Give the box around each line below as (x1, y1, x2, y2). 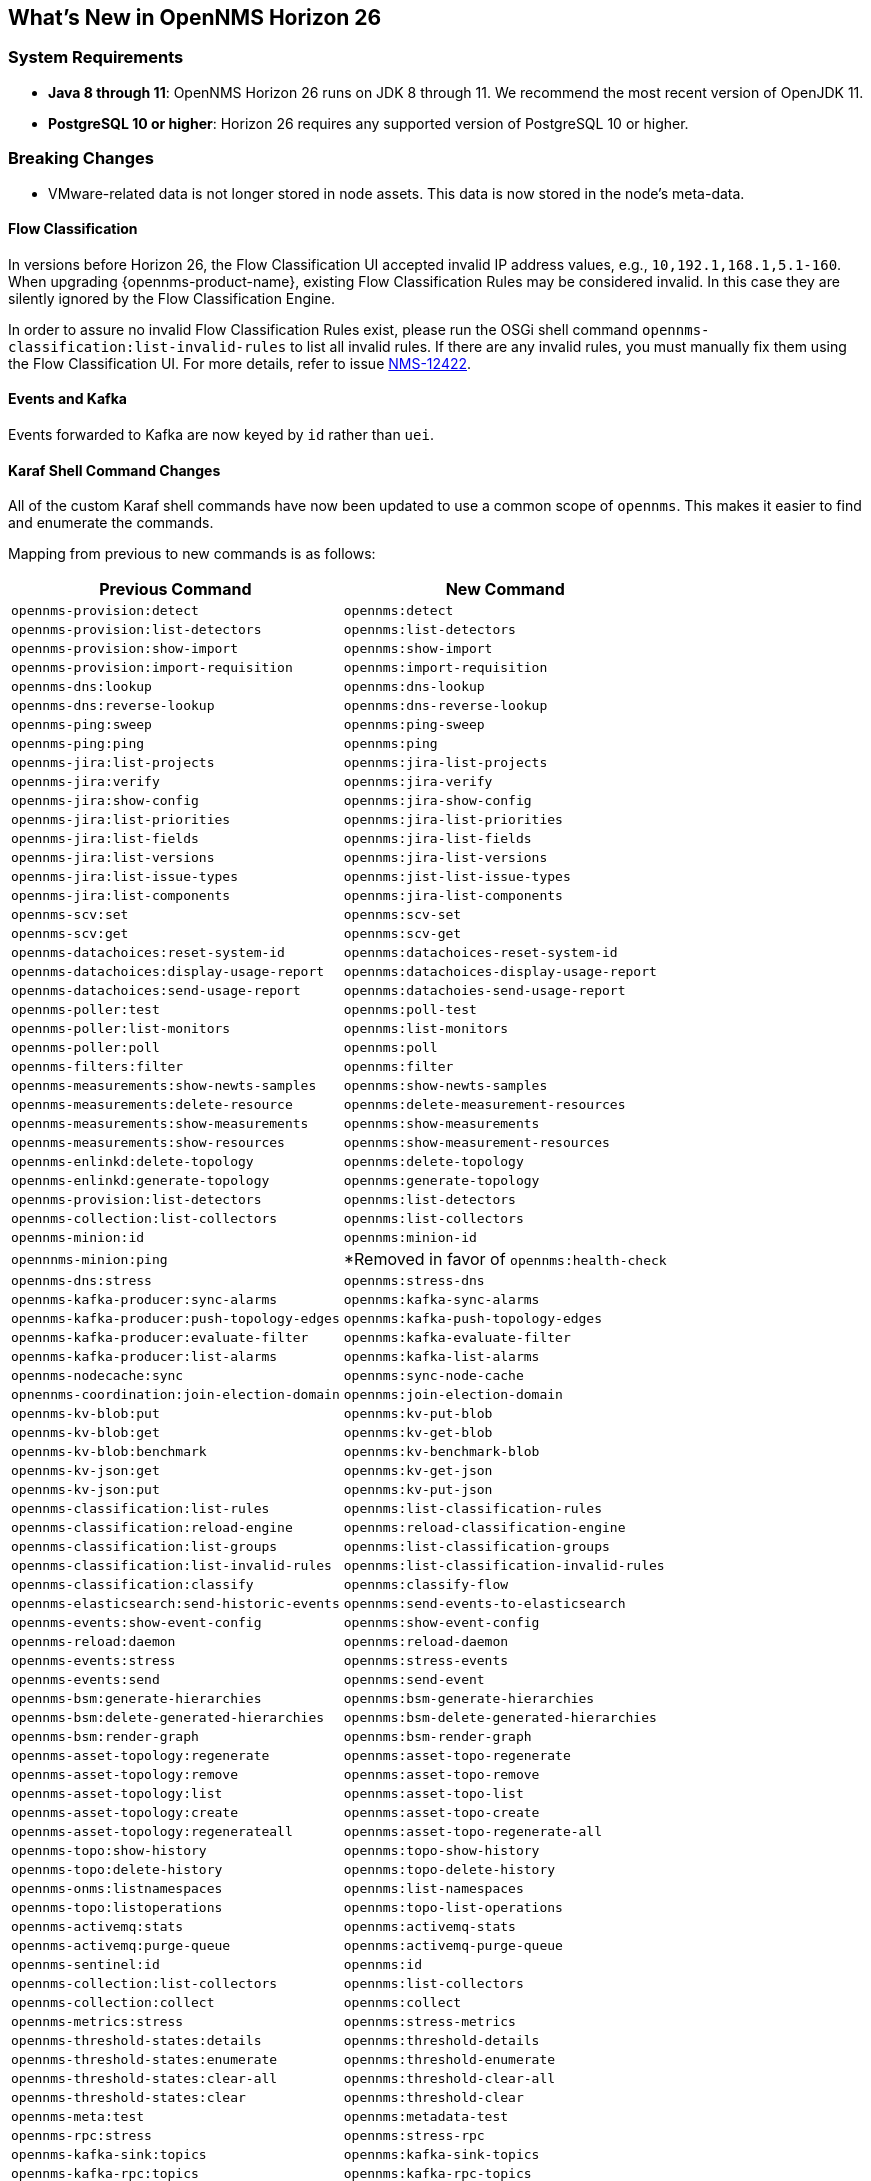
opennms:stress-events (343, 1653, 509, 1669)
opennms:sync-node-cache (343, 1368, 524, 1384)
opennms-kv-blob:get (11, 1425, 160, 1441)
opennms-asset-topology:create (11, 1805, 238, 1821)
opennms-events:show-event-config (11, 1615, 262, 1631)
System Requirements (8, 47, 184, 68)
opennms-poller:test (11, 1002, 160, 1018)
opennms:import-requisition (343, 660, 548, 676)
